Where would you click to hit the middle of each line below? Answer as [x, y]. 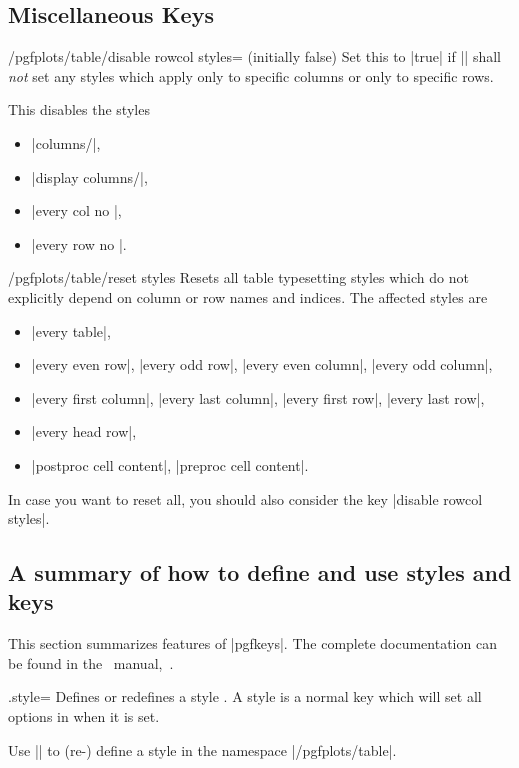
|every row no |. [79, 243]
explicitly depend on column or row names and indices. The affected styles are [248, 296]
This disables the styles [79, 109]
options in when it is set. [84, 716]
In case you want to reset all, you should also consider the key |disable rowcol [245, 498]
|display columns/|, [89, 176]
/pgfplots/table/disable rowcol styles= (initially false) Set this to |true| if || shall [254, 56]
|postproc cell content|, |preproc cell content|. [170, 464]
